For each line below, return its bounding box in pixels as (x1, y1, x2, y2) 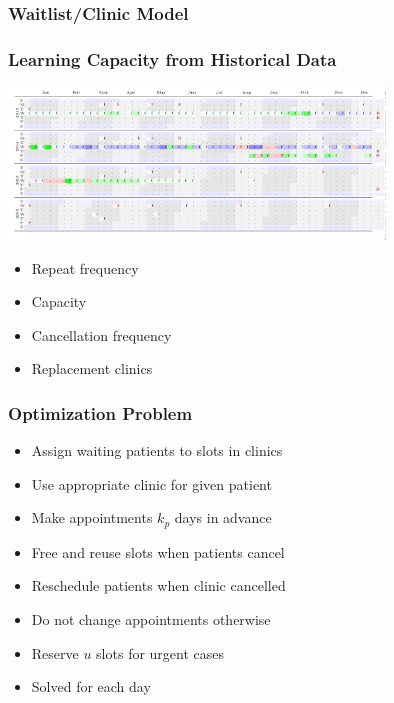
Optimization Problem (8, 400, 193, 425)
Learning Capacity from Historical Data (8, 46, 337, 71)
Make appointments (31, 507, 153, 528)
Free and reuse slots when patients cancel (31, 541, 285, 562)
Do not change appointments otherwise (31, 609, 271, 630)
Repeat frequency (31, 257, 139, 278)
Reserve (31, 642, 79, 663)
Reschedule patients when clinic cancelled (31, 575, 286, 596)
